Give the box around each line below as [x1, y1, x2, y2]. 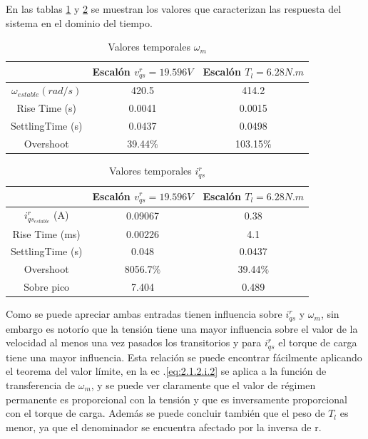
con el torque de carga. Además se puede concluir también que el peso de [6, 406, 325, 420]
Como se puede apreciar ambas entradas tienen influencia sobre [6, 306, 282, 321]
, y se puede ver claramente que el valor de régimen [91, 377, 316, 392]
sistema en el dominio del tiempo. [6, 15, 153, 30]
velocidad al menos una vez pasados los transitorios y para [6, 335, 262, 350]
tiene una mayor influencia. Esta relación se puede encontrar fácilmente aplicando [6, 349, 362, 364]
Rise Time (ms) [12, 226, 81, 241]
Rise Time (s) [16, 100, 76, 115]
